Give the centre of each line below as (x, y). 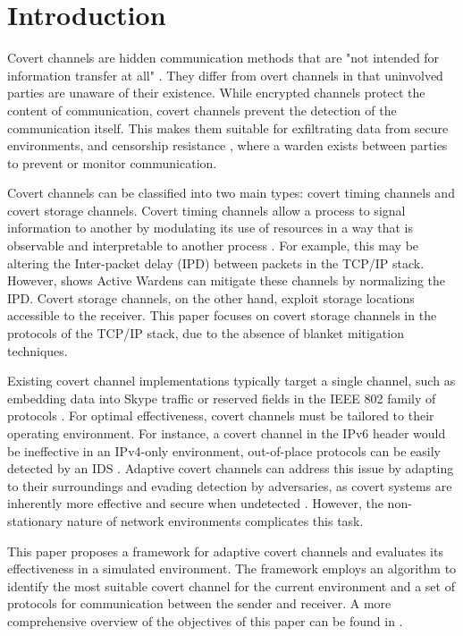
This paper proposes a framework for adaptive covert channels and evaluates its (225, 551)
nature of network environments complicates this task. (215, 520)
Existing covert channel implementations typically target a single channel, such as (231, 381)
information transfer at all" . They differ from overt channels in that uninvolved (225, 75)
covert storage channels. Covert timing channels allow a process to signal (206, 210)
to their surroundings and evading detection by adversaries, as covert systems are (230, 485)
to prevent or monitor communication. (112, 162)
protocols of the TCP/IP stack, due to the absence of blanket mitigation (206, 333)
